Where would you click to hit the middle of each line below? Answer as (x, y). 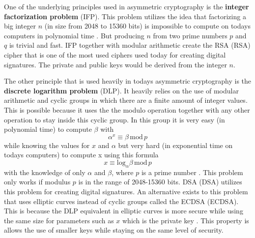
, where (123, 172)
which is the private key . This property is (186, 220)
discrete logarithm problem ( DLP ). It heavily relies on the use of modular (121, 90)
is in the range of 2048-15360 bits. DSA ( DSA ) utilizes (160, 182)
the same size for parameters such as (59, 220)
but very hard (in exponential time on (175, 145)
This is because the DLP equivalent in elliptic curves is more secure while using (124, 211)
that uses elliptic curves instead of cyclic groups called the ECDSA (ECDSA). (121, 201)
